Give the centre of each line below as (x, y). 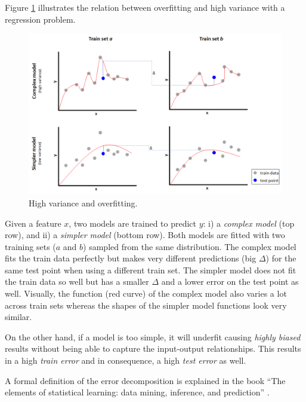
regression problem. (40, 19)
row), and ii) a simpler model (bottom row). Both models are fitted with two (145, 235)
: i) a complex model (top (249, 223)
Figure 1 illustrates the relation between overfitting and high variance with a (145, 7)
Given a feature (33, 223)
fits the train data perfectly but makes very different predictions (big (131, 258)
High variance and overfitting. (83, 202)
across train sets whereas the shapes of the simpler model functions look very (146, 305)
